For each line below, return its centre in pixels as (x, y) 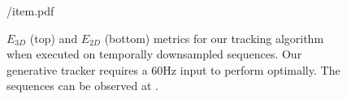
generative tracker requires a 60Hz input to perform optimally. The (173, 69)
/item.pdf (30, 11)
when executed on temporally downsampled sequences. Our (154, 54)
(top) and (54, 38)
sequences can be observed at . (82, 86)
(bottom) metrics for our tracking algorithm (214, 38)
